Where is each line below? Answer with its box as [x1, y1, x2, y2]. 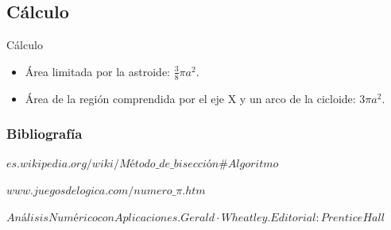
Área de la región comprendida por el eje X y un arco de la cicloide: [25, 90, 356, 106]
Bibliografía [6, 124, 83, 144]
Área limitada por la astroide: [25, 63, 171, 79]
